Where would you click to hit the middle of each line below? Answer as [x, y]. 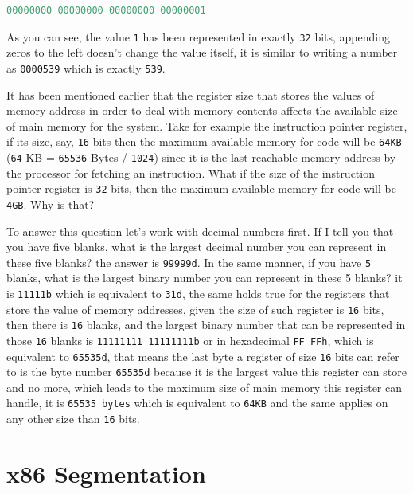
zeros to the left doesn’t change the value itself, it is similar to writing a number [202, 52]
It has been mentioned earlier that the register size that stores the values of [191, 94]
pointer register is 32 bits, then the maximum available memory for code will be [201, 188]
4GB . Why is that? [51, 204]
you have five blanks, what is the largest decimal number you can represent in [197, 247]
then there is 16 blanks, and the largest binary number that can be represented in [206, 325]
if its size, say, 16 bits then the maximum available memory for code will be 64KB [204, 141]
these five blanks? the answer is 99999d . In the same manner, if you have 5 [189, 262]
